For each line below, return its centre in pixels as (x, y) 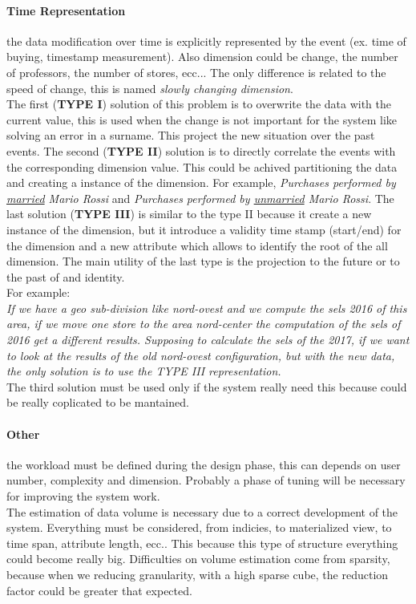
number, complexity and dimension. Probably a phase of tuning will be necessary (206, 480)
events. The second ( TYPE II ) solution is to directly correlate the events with (201, 150)
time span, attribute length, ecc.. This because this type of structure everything (202, 543)
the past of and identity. (66, 276)
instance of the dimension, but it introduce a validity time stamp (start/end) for (204, 229)
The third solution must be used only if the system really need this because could (207, 386)
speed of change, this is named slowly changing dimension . (150, 88)
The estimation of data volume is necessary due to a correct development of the (202, 511)
